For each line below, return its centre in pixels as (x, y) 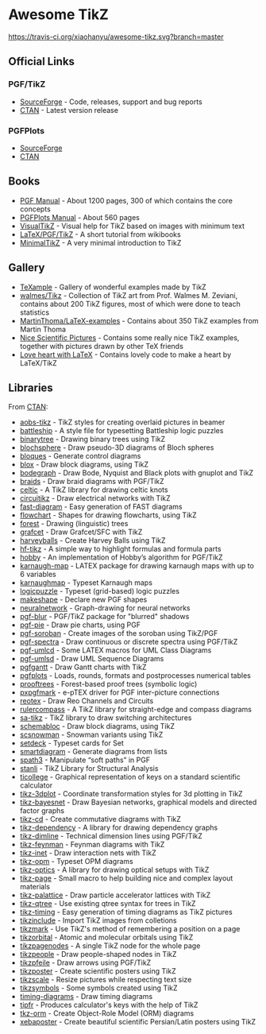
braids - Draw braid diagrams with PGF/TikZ (92, 482)
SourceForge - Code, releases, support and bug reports (111, 102)
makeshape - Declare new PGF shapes (83, 600)
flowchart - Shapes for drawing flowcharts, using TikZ (108, 515)
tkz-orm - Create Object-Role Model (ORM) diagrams (107, 1013)
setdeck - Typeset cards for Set (72, 743)
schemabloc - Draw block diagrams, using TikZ (97, 726)
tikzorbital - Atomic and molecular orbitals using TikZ (106, 937)
